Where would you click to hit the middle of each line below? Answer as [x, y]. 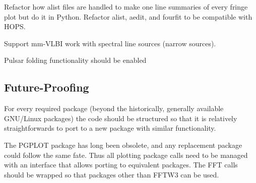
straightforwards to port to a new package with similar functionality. [110, 128]
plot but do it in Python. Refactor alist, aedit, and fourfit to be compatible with [128, 16]
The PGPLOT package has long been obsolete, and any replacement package [123, 145]
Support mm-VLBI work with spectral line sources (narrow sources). [110, 43]
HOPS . [15, 26]
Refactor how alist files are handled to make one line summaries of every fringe [126, 7]
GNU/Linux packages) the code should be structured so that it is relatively [121, 118]
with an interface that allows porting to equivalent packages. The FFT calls [121, 165]
